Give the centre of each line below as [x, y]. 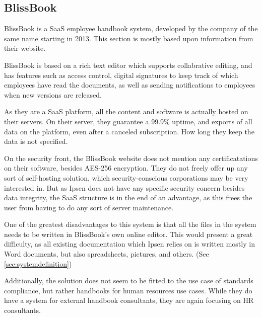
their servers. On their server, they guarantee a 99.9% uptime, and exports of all [128, 121]
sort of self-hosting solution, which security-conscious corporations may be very [126, 177]
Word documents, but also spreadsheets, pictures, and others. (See [107, 254]
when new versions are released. [53, 94]
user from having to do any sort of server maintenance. [89, 207]
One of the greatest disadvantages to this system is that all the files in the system [130, 224]
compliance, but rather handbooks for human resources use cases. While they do [128, 290]
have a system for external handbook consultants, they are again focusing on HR [129, 300]
